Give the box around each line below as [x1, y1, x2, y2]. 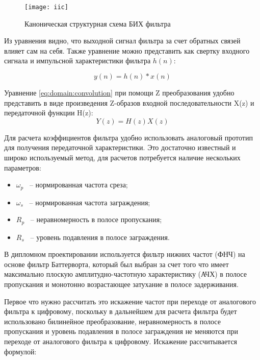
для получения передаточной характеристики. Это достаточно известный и [4, 142, 236, 153]
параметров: [4, 162, 41, 173]
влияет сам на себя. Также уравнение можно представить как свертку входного [4, 45, 250, 56]
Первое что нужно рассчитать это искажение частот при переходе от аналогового [4, 296, 256, 306]
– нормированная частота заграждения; [29, 197, 150, 207]
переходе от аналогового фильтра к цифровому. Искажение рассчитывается [4, 336, 238, 347]
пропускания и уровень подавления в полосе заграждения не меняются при [4, 326, 238, 337]
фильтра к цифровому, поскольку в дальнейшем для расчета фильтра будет [4, 306, 237, 317]
